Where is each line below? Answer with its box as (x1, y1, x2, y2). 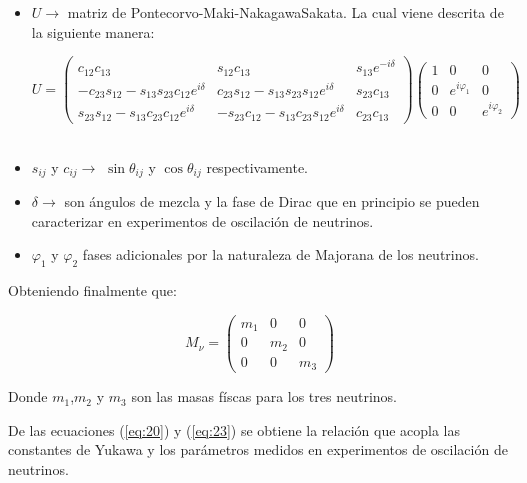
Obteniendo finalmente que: (8, 279, 177, 300)
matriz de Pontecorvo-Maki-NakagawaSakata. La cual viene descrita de (67, 2, 504, 22)
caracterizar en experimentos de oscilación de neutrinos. (31, 210, 374, 231)
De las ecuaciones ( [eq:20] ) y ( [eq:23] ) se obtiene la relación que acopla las (8, 419, 461, 440)
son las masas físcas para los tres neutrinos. (131, 386, 398, 407)
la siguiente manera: (31, 21, 155, 42)
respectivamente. (206, 156, 309, 177)
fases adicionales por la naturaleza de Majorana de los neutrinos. (82, 244, 479, 265)
